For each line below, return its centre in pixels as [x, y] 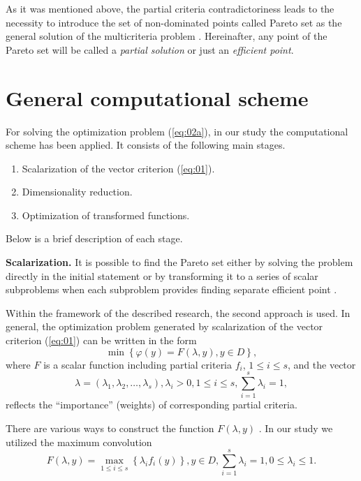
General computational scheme [157, 97]
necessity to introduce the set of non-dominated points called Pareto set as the [174, 22]
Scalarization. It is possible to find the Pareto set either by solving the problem [179, 262]
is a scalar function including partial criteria [138, 364]
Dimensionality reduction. [77, 192]
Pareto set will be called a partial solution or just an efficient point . [150, 49]
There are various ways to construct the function [110, 428]
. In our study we [296, 428]
